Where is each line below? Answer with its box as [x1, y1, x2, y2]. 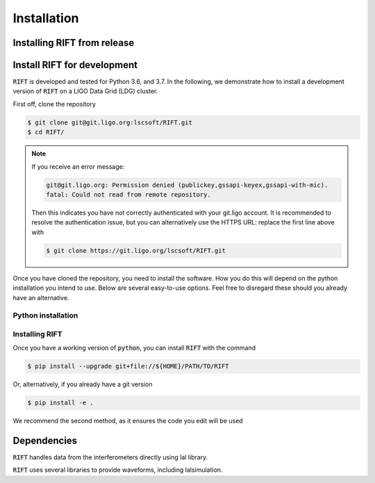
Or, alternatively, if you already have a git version [12, 380, 153, 388]
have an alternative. [12, 293, 69, 302]
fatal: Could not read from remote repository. [46, 190, 211, 198]
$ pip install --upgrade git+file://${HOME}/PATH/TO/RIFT [27, 362, 229, 370]
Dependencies [12, 434, 78, 446]
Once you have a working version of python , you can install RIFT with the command [12, 344, 256, 352]
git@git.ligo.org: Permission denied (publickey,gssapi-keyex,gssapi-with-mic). [46, 181, 328, 189]
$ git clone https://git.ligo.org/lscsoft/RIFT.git [46, 247, 226, 254]
